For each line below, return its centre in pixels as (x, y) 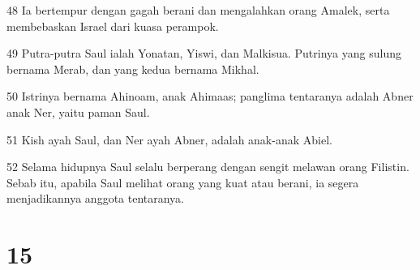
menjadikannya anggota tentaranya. (96, 198)
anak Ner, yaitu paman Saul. (78, 111)
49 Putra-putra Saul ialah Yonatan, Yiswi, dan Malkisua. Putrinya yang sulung (204, 53)
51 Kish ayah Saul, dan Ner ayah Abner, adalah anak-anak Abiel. (169, 139)
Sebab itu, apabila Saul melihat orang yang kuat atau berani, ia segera (183, 182)
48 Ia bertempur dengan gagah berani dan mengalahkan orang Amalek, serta (198, 10)
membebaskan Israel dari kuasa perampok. (113, 26)
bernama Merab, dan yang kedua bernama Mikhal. (133, 69)
